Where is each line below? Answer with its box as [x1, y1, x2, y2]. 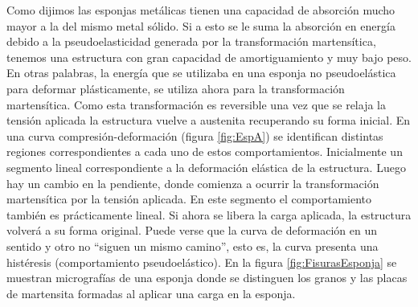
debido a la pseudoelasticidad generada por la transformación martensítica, [6, 33, 376, 50]
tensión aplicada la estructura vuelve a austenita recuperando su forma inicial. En [6, 112, 411, 129]
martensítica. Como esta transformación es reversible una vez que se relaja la [6, 96, 386, 113]
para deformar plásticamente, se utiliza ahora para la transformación [6, 80, 345, 96]
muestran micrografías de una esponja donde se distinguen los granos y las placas [6, 269, 408, 286]
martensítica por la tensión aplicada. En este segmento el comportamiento [6, 190, 372, 207]
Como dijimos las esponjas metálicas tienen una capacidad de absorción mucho [6, 2, 395, 18]
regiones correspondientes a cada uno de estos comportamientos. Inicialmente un [6, 143, 403, 160]
